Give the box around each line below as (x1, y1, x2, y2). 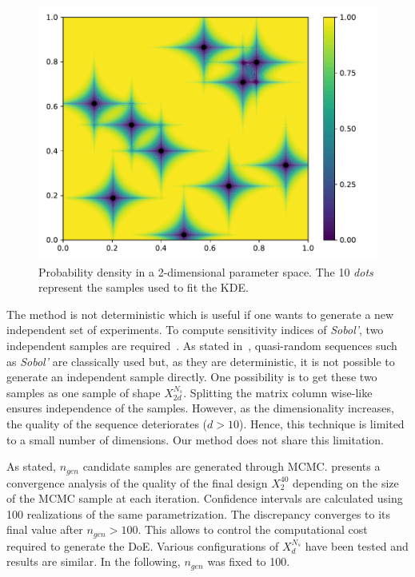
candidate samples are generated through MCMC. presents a (82, 458, 381, 475)
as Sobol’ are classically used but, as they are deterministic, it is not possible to (6, 352, 395, 369)
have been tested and (305, 537, 409, 554)
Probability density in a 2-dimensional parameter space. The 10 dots (38, 263, 373, 280)
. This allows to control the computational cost (138, 521, 368, 538)
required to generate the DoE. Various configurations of (6, 537, 279, 554)
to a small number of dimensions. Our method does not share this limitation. (6, 431, 384, 448)
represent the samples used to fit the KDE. (38, 279, 249, 296)
